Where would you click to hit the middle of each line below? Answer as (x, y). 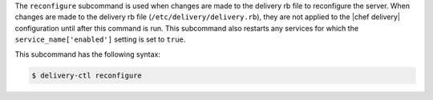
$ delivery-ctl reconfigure (87, 75)
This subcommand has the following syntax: (87, 54)
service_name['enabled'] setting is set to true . (100, 39)
